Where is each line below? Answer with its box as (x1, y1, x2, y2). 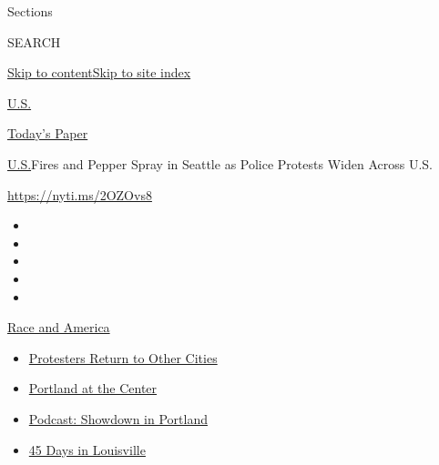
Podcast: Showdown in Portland (28, 409, 208, 428)
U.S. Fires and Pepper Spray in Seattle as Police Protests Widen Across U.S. (7, 154, 433, 173)
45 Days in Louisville (28, 440, 146, 459)
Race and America (7, 318, 110, 337)
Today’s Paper (7, 124, 88, 143)
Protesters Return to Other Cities (28, 348, 218, 367)
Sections (7, 2, 53, 20)
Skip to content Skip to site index (7, 63, 191, 82)
